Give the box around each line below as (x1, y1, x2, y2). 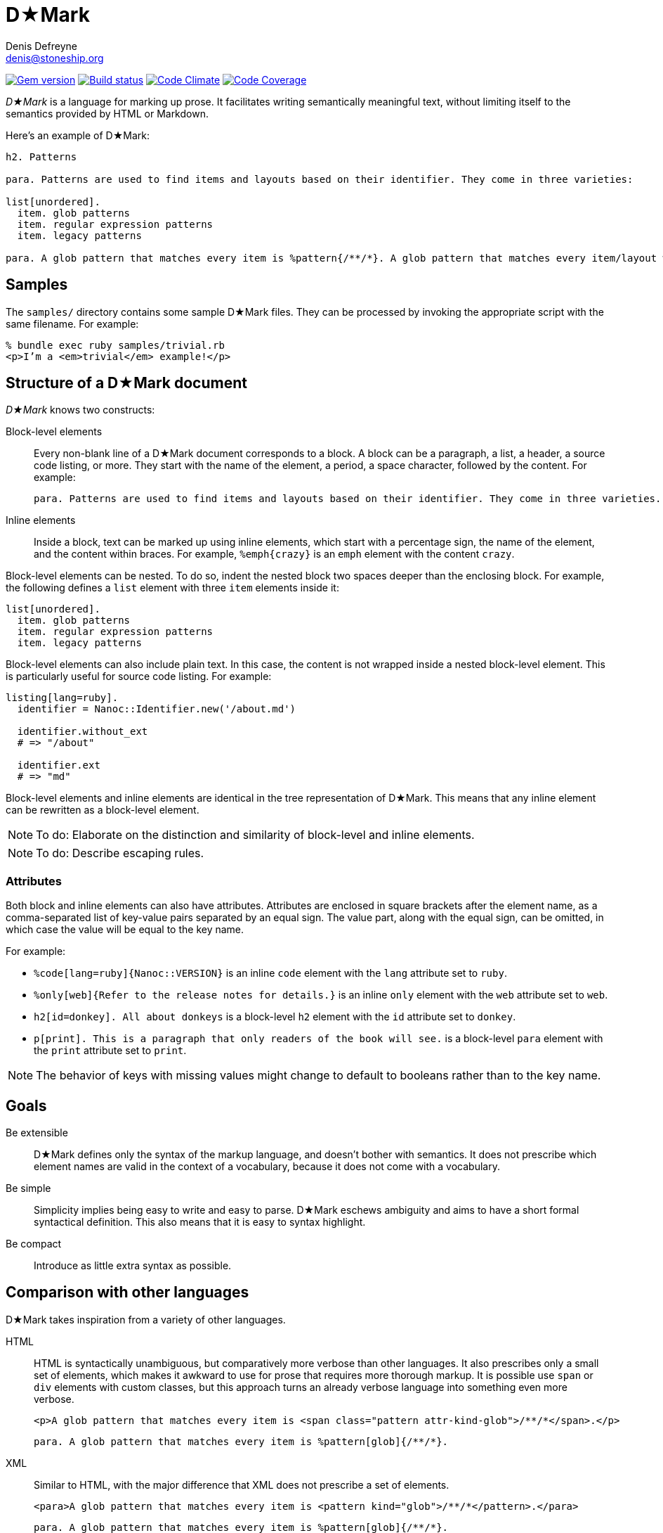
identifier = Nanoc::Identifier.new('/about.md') (17, 703, 296, 715)
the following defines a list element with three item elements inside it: (6, 582, 339, 594)
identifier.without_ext (17, 726, 148, 738)
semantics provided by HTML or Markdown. (6, 107, 209, 120)
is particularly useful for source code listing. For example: (6, 670, 272, 683)
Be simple (6, 1182, 51, 1195)
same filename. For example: (6, 317, 139, 330)
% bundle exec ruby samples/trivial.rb (6, 339, 225, 351)
